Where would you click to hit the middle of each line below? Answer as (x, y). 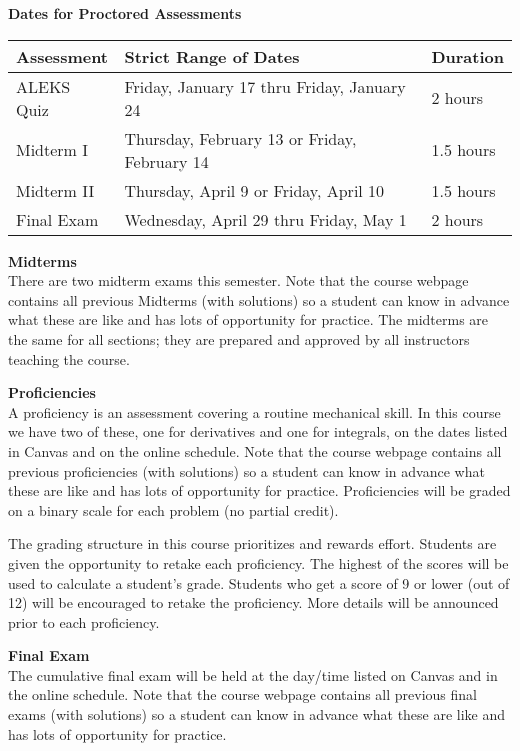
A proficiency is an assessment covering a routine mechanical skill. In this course (254, 411)
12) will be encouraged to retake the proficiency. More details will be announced (253, 602)
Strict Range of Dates (212, 56)
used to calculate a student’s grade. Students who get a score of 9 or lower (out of (259, 582)
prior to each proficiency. (84, 621)
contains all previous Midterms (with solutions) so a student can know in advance (259, 299)
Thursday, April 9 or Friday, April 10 (254, 190)
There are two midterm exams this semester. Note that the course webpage (238, 280)
